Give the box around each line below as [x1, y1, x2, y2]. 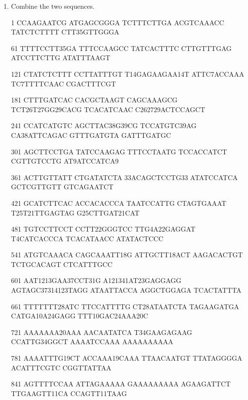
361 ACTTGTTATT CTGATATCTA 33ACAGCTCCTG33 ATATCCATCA [11, 172, 238, 182]
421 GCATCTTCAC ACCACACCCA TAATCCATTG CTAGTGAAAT [11, 198, 227, 208]
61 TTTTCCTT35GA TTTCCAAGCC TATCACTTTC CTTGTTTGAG [11, 43, 232, 53]
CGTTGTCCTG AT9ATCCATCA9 [11, 156, 119, 166]
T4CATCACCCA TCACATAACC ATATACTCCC [11, 233, 164, 243]
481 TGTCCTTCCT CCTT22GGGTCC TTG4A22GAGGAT [11, 224, 196, 234]
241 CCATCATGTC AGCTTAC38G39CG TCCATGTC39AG [11, 120, 197, 131]
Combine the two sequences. [11, 1, 95, 11]
